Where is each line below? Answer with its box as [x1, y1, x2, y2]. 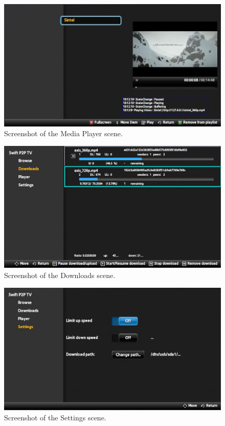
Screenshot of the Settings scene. [4, 412, 106, 422]
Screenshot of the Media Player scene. [4, 128, 123, 139]
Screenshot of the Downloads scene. [4, 270, 116, 281]
